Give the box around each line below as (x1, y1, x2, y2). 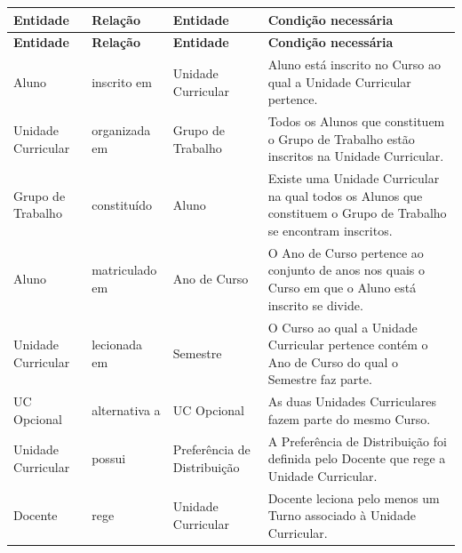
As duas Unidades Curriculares (267, 392, 437, 411)
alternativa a (92, 400, 161, 419)
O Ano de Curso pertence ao (267, 243, 424, 261)
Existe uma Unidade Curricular (267, 169, 440, 188)
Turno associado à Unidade (267, 506, 416, 525)
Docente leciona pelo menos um (267, 488, 440, 507)
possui (92, 449, 126, 468)
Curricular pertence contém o (267, 335, 428, 354)
